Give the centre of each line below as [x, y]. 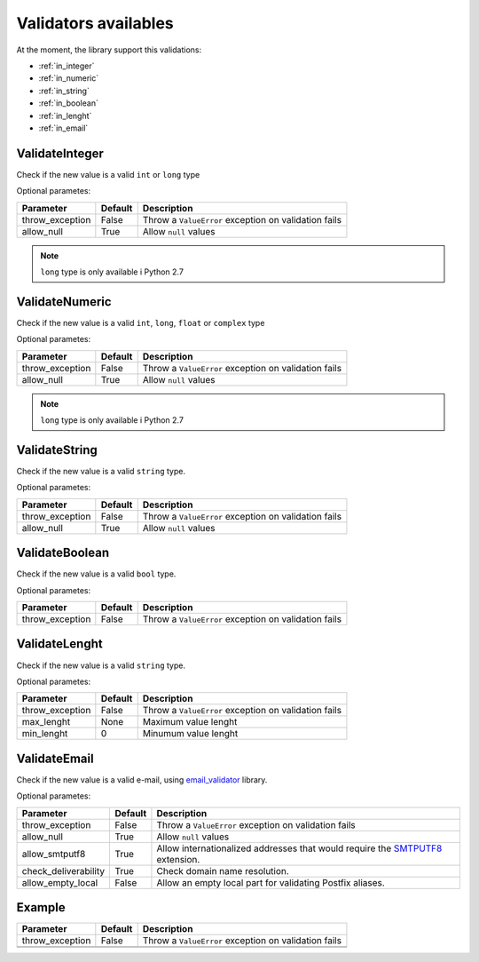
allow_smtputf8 [54, 854]
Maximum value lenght [190, 722]
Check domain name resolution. [223, 871]
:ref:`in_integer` [67, 66]
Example [41, 907]
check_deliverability [63, 871]
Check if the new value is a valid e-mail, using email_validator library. [142, 779]
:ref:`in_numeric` [69, 78]
